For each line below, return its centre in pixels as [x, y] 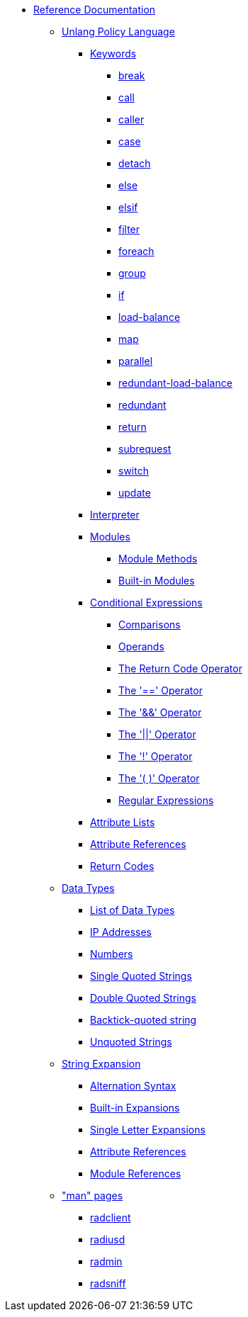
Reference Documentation [95, 10]
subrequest [145, 449]
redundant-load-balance [175, 383]
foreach [136, 251]
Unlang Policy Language [118, 32]
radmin [106, 1261]
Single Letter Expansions [148, 1130]
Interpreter [115, 515]
